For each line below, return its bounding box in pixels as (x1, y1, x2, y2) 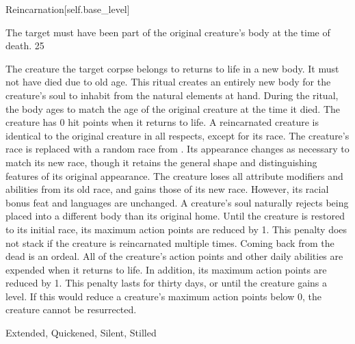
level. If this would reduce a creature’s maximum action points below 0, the (5, 289, 321, 303)
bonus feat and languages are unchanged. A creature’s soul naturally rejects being (5, 195, 349, 209)
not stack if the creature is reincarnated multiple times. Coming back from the (5, 235, 334, 250)
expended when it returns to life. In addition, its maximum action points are (5, 262, 327, 276)
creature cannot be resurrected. (5, 302, 137, 317)
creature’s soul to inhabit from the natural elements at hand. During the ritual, (5, 88, 339, 102)
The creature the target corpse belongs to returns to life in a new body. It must (5, 61, 339, 75)
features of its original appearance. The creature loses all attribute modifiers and (5, 168, 343, 183)
